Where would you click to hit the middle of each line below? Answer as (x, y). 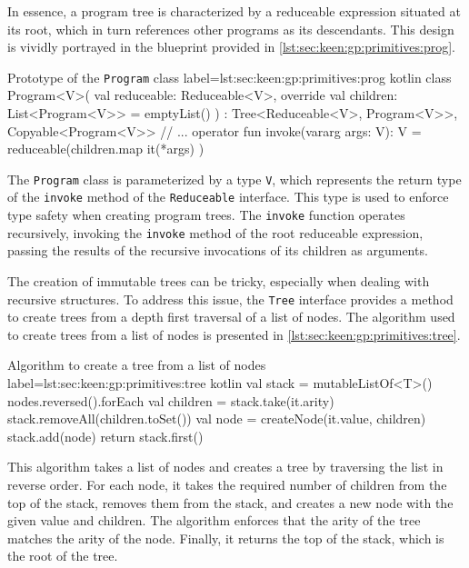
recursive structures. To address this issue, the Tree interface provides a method (230, 299)
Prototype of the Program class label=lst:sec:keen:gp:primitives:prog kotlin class (230, 77)
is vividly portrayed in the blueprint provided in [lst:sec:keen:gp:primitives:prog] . (231, 47)
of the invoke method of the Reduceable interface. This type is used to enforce (228, 197)
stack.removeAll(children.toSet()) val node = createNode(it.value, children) (217, 419)
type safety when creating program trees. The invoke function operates (206, 215)
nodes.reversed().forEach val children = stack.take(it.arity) (171, 400)
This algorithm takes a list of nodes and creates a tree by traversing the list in (225, 467)
